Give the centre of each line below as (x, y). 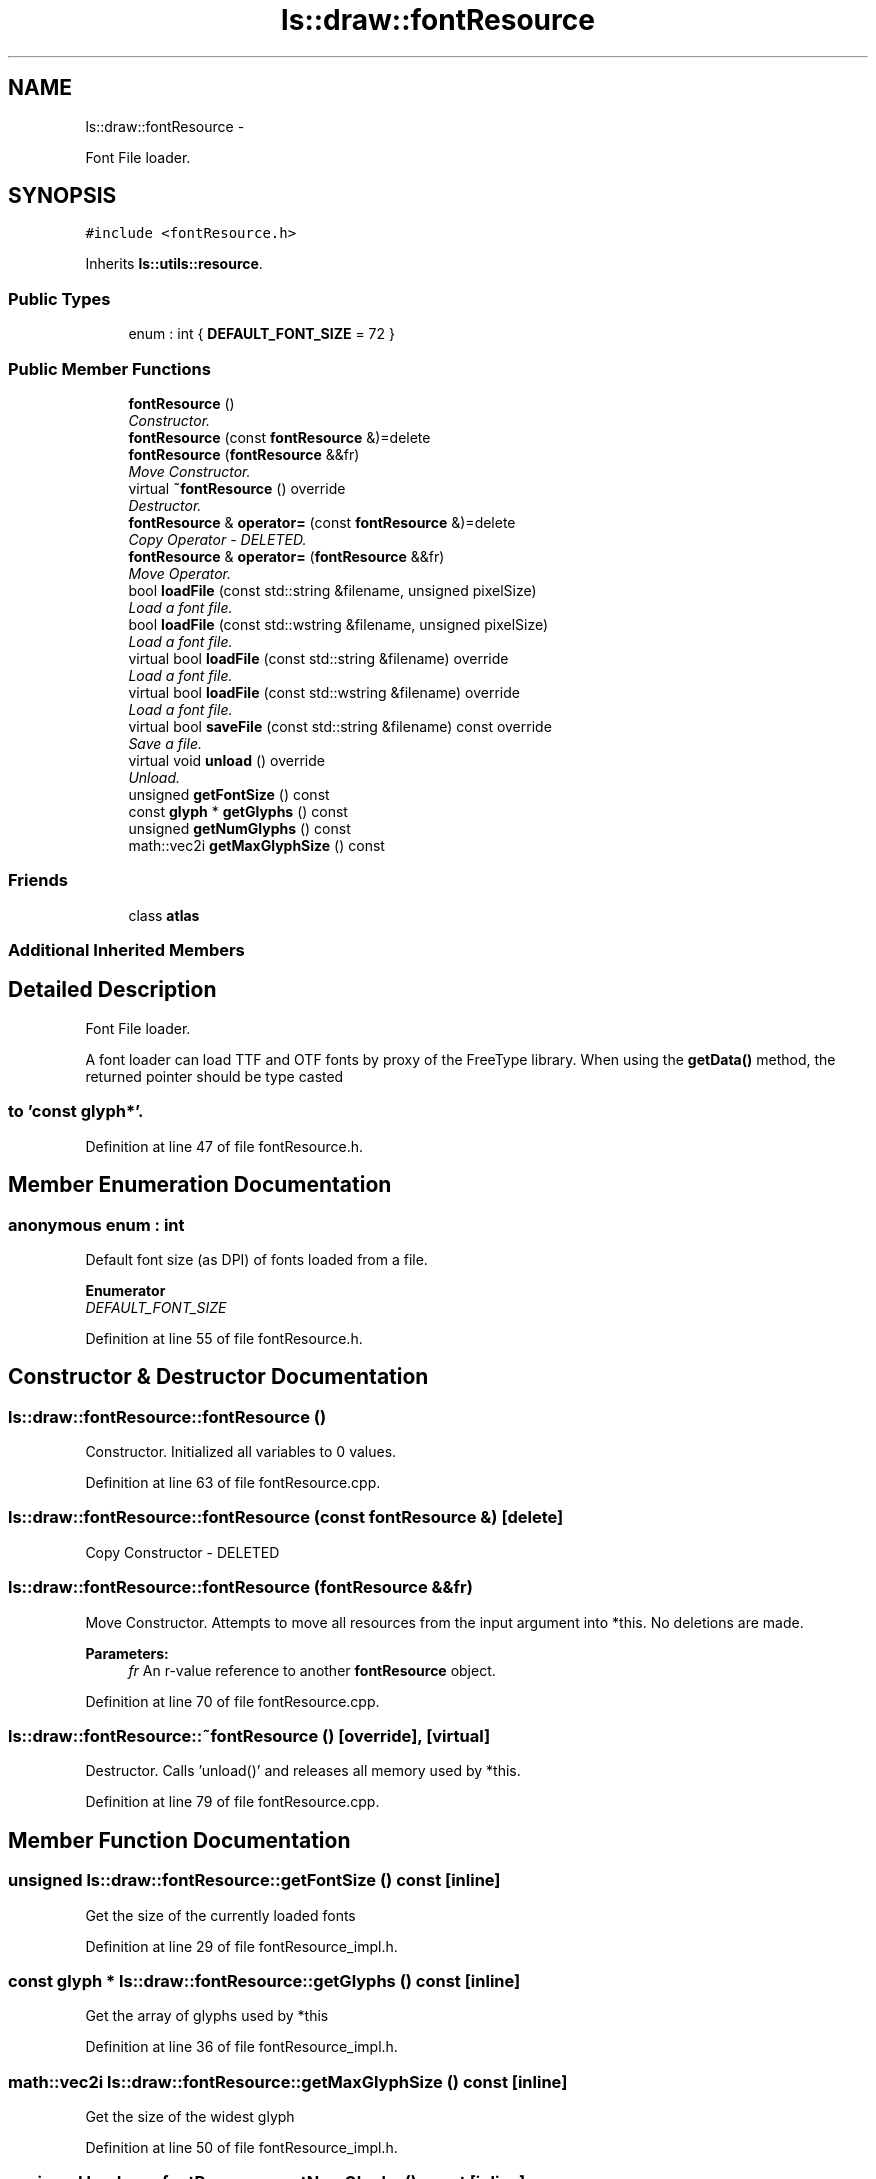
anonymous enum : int (96, 1224)
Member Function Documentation (179, 1840)
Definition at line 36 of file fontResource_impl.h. (241, 2047)
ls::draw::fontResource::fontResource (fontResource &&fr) (240, 1587)
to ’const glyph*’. (76, 1111)
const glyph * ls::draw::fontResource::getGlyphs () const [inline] (264, 1980)
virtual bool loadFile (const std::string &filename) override (318, 658)
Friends (38, 880)
